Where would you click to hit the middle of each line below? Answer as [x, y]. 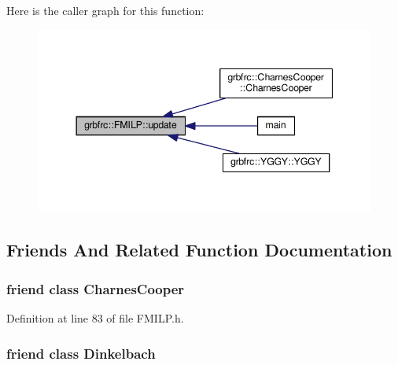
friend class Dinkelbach [81, 353]
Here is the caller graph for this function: [105, 10]
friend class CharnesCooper [96, 288]
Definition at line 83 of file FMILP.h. [95, 317]
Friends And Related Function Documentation [199, 250]
